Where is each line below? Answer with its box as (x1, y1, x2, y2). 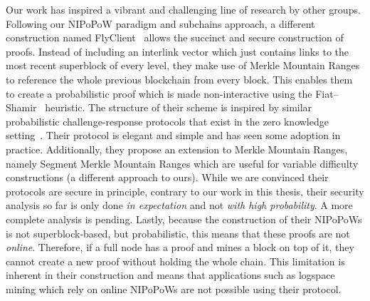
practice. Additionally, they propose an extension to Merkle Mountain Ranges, (6, 141, 348, 156)
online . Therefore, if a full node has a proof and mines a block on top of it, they (6, 240, 354, 255)
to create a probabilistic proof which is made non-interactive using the (6, 86, 312, 101)
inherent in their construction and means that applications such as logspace (6, 267, 335, 282)
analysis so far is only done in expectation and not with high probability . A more (6, 198, 353, 213)
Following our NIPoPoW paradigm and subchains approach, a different (6, 16, 315, 31)
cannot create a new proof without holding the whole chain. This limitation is (6, 253, 345, 268)
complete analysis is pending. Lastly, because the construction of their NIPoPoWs (6, 211, 362, 226)
